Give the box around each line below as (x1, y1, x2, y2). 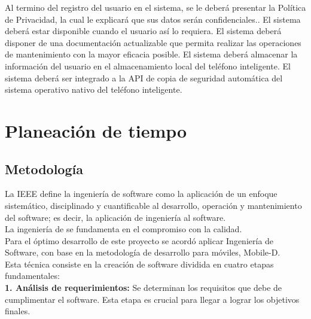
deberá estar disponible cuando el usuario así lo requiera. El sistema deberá (5, 25, 282, 37)
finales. (5, 305, 31, 317)
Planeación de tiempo (5, 118, 187, 142)
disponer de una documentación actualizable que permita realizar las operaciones (5, 36, 301, 48)
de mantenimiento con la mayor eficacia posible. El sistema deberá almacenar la (5, 48, 298, 60)
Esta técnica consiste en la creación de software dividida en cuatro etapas (5, 257, 274, 270)
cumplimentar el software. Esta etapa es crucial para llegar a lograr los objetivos (5, 293, 300, 305)
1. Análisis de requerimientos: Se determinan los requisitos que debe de (5, 281, 282, 294)
